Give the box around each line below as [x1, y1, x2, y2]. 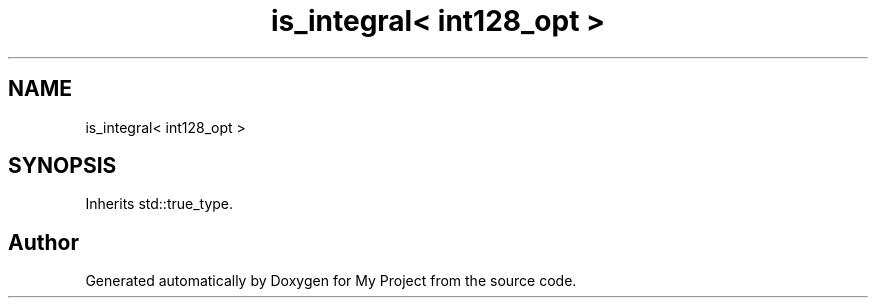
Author [8, 229, 79, 255]
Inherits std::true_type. [85, 195, 234, 213]
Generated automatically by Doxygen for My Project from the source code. [85, 272, 577, 290]
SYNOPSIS [8, 153, 117, 179]
